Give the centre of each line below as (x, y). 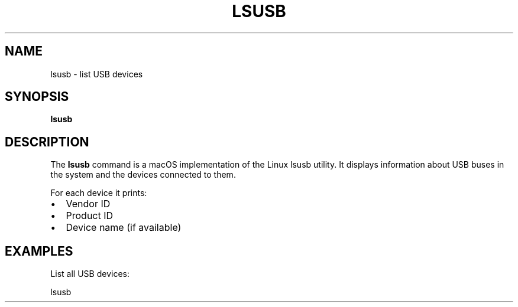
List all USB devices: (90, 274)
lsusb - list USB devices (97, 74)
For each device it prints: (99, 193)
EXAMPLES (39, 251)
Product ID (90, 216)
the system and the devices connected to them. (143, 175)
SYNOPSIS (37, 97)
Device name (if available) (124, 228)
